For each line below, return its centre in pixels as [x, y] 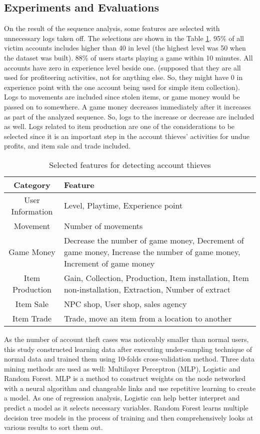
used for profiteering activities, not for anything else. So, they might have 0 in [123, 77]
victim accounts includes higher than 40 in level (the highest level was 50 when [125, 48]
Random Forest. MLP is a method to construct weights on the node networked [125, 378]
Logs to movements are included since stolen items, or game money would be [122, 97]
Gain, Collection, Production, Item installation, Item [156, 277]
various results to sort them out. [53, 427]
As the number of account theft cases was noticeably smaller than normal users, [126, 339]
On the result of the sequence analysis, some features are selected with [112, 28]
